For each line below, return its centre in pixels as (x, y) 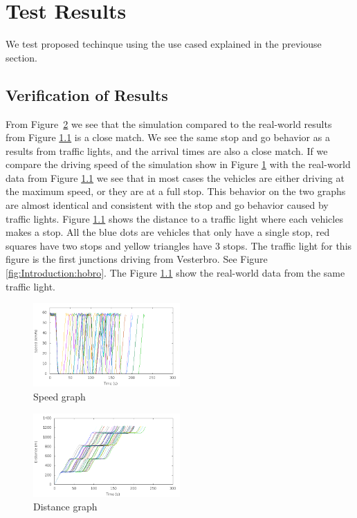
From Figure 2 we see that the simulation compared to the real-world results (169, 123)
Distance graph (65, 507)
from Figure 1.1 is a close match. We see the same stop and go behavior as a (168, 137)
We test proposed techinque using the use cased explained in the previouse (164, 44)
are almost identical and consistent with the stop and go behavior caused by (167, 205)
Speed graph (59, 396)
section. (21, 57)
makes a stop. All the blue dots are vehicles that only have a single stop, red (168, 232)
